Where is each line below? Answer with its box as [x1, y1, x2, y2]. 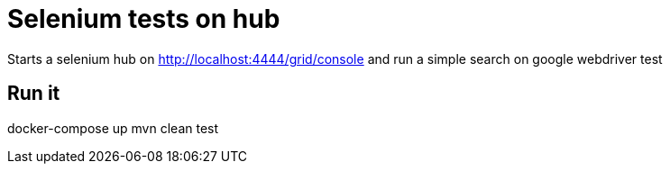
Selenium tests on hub [7, 4, 280, 34]
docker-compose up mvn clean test [7, 120, 219, 136]
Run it [7, 82, 60, 105]
